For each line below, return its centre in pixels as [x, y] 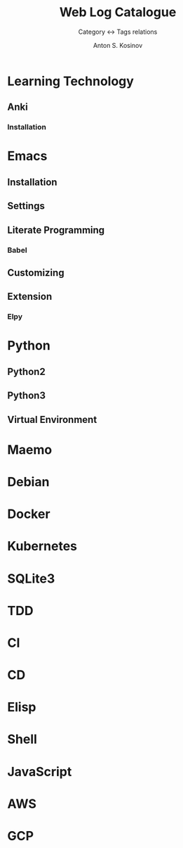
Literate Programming [56, 230]
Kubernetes [42, 546]
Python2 [26, 371]
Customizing [36, 273]
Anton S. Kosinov [118, 45]
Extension [30, 297]
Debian [28, 482]
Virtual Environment [52, 419]
